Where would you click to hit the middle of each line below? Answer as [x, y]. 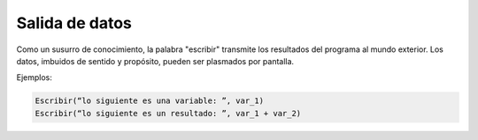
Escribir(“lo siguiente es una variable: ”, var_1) [150, 101]
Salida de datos [74, 23]
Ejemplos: [35, 77]
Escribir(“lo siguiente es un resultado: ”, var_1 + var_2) [168, 113]
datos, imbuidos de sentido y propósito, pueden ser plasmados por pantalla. [155, 61]
